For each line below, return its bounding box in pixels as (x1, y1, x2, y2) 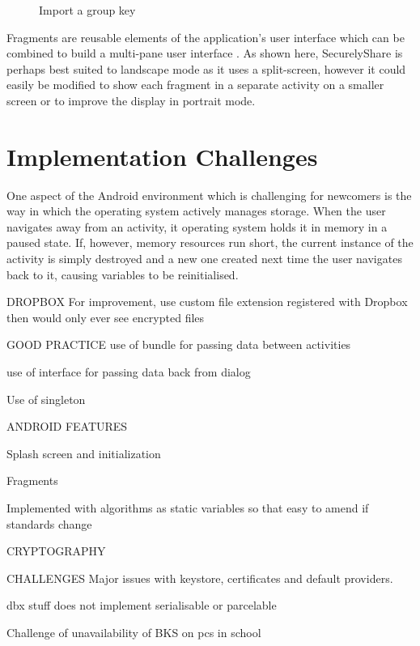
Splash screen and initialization (6, 444, 161, 461)
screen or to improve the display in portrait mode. (6, 91, 256, 108)
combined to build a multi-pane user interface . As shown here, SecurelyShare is (6, 45, 403, 62)
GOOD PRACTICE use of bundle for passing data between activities (6, 336, 351, 353)
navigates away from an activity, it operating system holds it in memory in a (6, 218, 388, 235)
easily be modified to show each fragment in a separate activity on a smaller (6, 76, 384, 93)
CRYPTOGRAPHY (6, 542, 106, 559)
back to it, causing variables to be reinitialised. (6, 266, 239, 283)
